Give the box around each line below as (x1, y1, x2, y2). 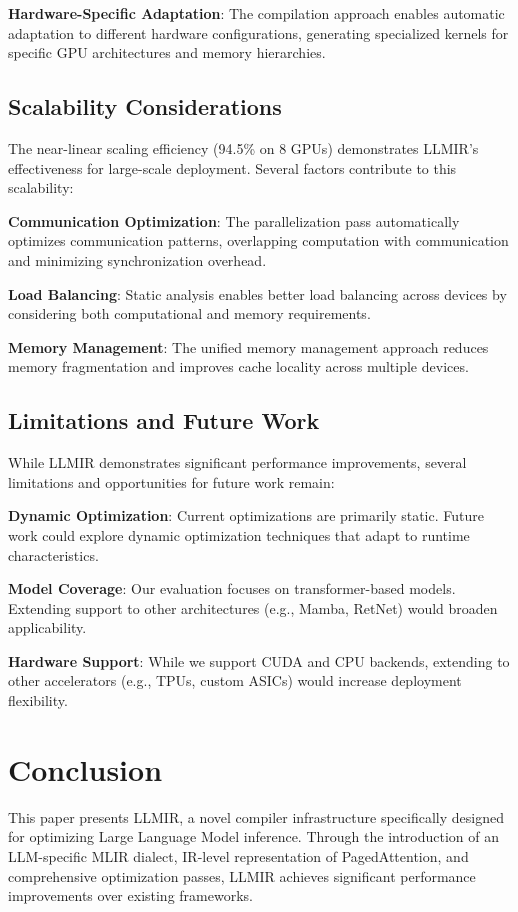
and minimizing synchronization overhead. (8, 249, 267, 270)
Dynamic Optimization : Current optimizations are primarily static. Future (8, 505, 484, 526)
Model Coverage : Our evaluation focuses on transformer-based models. (8, 578, 456, 599)
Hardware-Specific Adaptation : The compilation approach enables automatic (8, 3, 505, 23)
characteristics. (8, 544, 99, 565)
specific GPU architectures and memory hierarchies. (8, 42, 326, 63)
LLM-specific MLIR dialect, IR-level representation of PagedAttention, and (8, 845, 469, 866)
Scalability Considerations (8, 91, 282, 122)
